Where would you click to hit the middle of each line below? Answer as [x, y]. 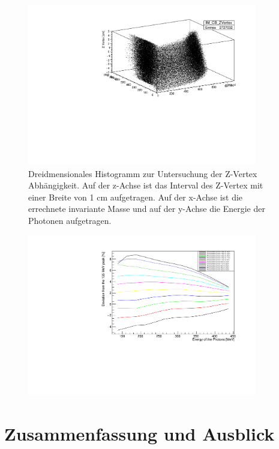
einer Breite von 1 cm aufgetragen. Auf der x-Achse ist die [136, 197]
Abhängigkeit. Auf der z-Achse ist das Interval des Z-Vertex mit [146, 185]
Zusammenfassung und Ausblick [139, 433]
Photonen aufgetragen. [70, 221]
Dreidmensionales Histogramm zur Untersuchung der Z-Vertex [143, 173]
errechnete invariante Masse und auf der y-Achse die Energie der [147, 209]
